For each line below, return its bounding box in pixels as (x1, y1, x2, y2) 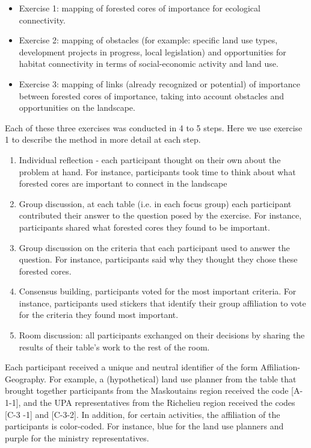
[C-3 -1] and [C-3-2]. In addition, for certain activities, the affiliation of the (5, 408, 280, 420)
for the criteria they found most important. (19, 308, 179, 321)
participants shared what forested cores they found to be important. (19, 220, 270, 233)
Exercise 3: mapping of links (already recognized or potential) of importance (19, 77, 301, 90)
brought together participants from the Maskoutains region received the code (5, 384, 289, 397)
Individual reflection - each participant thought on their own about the (19, 153, 281, 166)
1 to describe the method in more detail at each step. (5, 133, 201, 146)
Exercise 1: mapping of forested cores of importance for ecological (19, 2, 260, 14)
